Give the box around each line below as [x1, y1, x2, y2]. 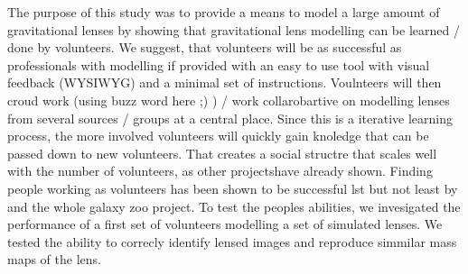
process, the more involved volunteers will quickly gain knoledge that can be [7, 126, 429, 145]
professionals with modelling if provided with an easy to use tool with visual [7, 55, 430, 74]
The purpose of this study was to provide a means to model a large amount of [7, 3, 440, 21]
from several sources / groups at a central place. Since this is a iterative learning [7, 108, 454, 127]
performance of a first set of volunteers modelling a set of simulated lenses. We [7, 215, 443, 233]
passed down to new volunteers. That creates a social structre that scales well [7, 143, 437, 162]
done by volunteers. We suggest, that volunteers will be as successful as [7, 38, 402, 57]
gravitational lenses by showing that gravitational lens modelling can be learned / [7, 20, 460, 39]
